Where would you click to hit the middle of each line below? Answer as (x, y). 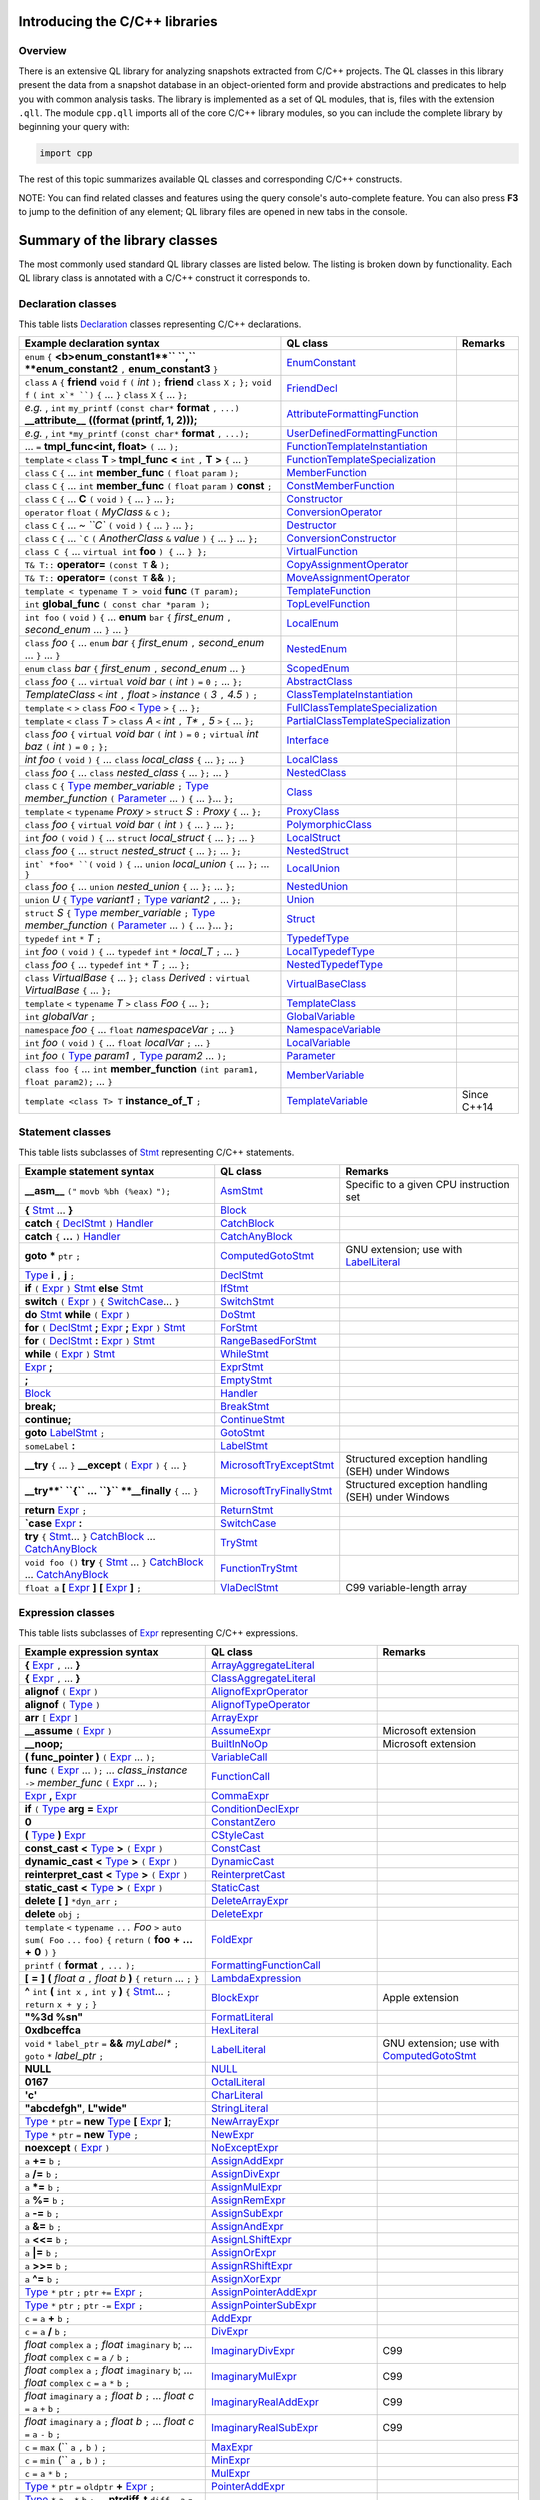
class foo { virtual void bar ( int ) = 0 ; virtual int (141, 733)
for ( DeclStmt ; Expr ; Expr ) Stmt (105, 1328)
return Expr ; (55, 1510)
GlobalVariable (320, 1016)
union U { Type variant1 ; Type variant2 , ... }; (133, 899)
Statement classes (65, 1132)
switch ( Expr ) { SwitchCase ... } (102, 1302)
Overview (42, 51)
